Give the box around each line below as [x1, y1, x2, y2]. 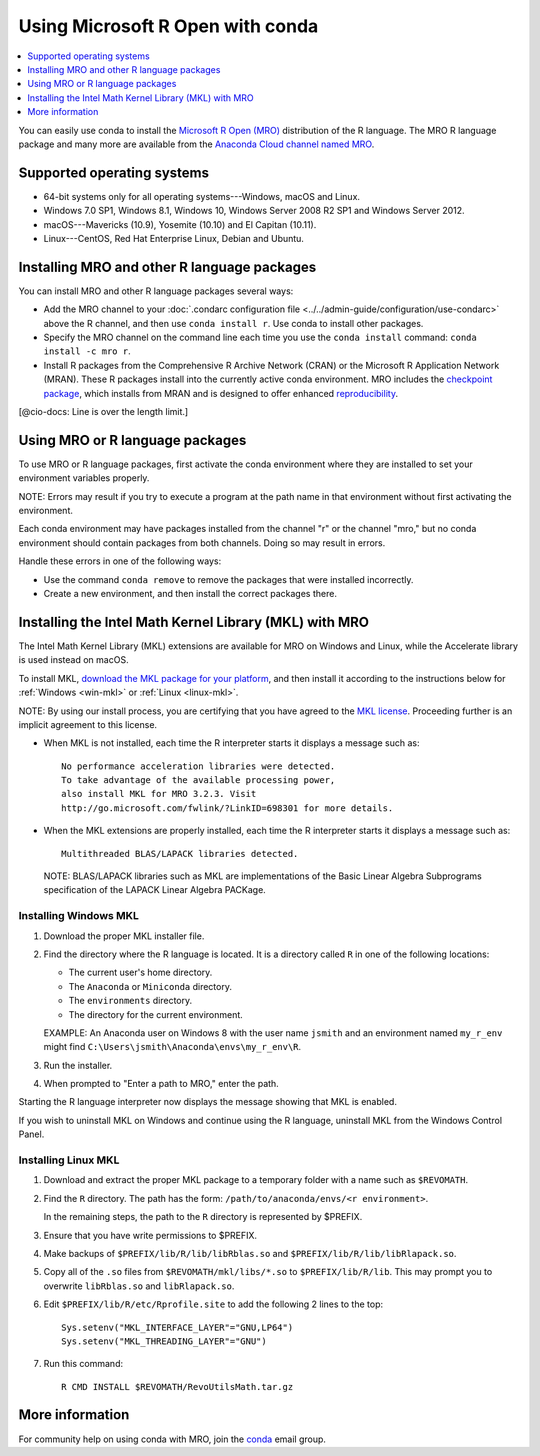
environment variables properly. [18, 472, 150, 484]
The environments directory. [68, 995, 193, 1007]
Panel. [18, 1128, 45, 1140]
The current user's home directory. [68, 966, 213, 979]
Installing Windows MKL [18, 909, 140, 923]
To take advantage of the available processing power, [61, 775, 336, 786]
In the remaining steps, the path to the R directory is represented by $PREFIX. [43, 1211, 363, 1223]
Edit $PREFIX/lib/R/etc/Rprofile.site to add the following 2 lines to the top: [43, 1298, 384, 1310]
